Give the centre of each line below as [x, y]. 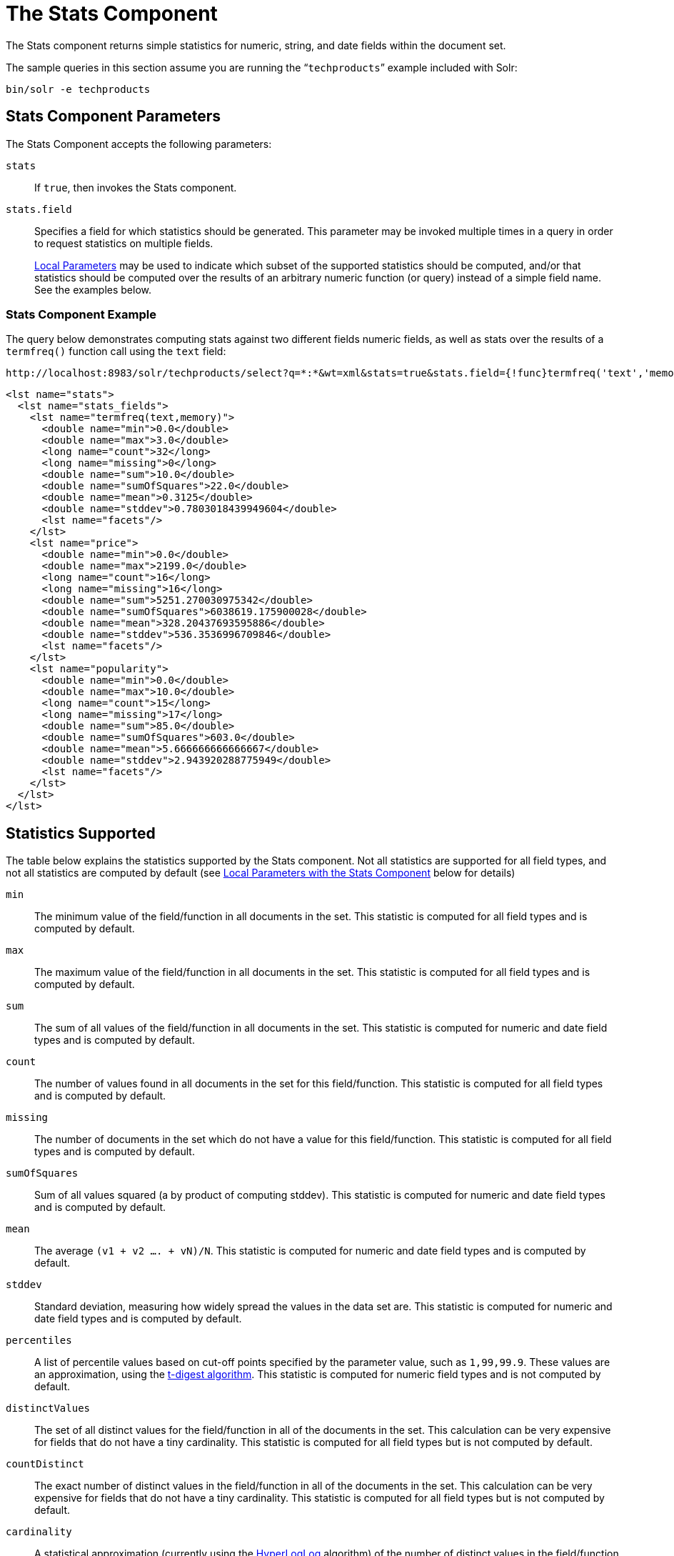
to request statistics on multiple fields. [124, 243]
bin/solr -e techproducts [78, 89]
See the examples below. [93, 289]
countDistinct [45, 1464]
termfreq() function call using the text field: [116, 351]
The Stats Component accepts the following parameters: [139, 144]
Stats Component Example [81, 314]
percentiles [39, 1341]
